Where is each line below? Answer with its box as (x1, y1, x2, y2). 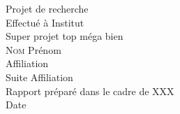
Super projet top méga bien (6, 29, 123, 43)
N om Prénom (6, 42, 61, 57)
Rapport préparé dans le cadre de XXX (6, 83, 174, 98)
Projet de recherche (6, 1, 89, 15)
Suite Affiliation (6, 69, 73, 84)
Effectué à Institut (6, 15, 84, 29)
